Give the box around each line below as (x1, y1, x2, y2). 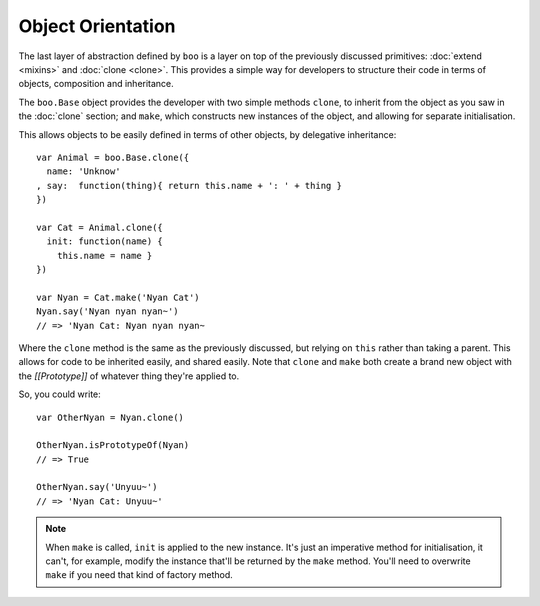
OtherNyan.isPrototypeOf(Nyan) (36, 440, 190, 451)
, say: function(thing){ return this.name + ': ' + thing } (36, 180, 342, 191)
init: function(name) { (46, 236, 164, 247)
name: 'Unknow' (46, 166, 121, 177)
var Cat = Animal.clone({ (36, 221, 164, 233)
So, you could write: (18, 388, 102, 400)
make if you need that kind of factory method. (45, 569, 234, 581)
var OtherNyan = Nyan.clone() (36, 411, 185, 423)
